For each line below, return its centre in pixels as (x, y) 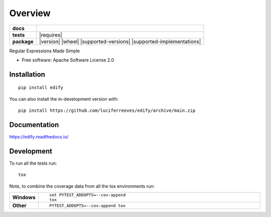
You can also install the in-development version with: (64, 99)
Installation (27, 74)
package (23, 41)
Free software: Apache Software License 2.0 (68, 60)
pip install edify (41, 88)
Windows (24, 197)
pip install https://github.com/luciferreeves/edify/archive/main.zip (107, 111)
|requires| (51, 35)
